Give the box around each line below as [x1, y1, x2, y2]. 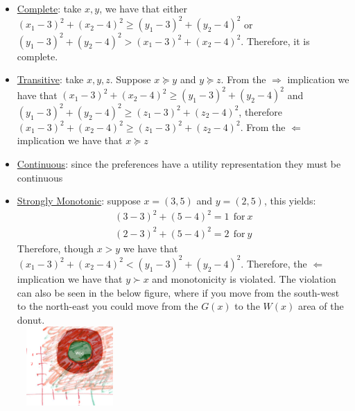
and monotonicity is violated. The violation [152, 271, 336, 286]
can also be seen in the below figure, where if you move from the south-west [17, 285, 340, 299]
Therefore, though [17, 241, 94, 255]
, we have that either [99, 1, 187, 15]
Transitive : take [17, 72, 84, 87]
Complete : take [17, 1, 82, 15]
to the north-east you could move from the [17, 299, 198, 313]
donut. [17, 312, 45, 326]
